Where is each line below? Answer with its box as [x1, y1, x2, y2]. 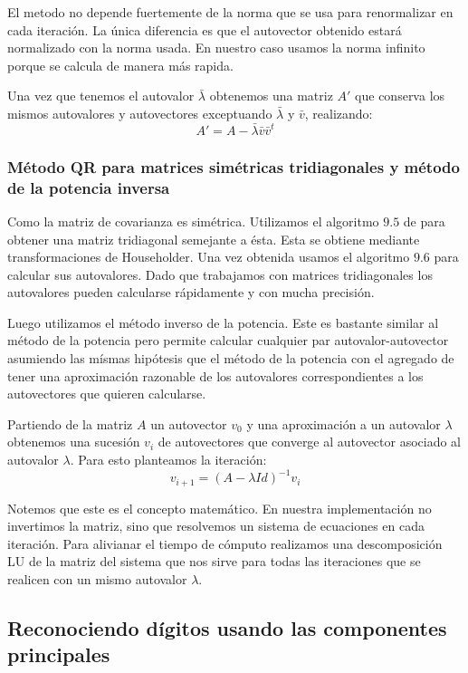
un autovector [150, 414, 227, 433]
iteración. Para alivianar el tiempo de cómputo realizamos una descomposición [7, 534, 443, 553]
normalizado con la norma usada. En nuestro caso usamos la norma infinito [7, 38, 425, 57]
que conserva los [355, 86, 445, 105]
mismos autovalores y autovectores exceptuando [7, 103, 272, 122]
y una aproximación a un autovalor [246, 414, 441, 433]
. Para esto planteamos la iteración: [70, 450, 267, 469]
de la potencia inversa [7, 176, 170, 198]
